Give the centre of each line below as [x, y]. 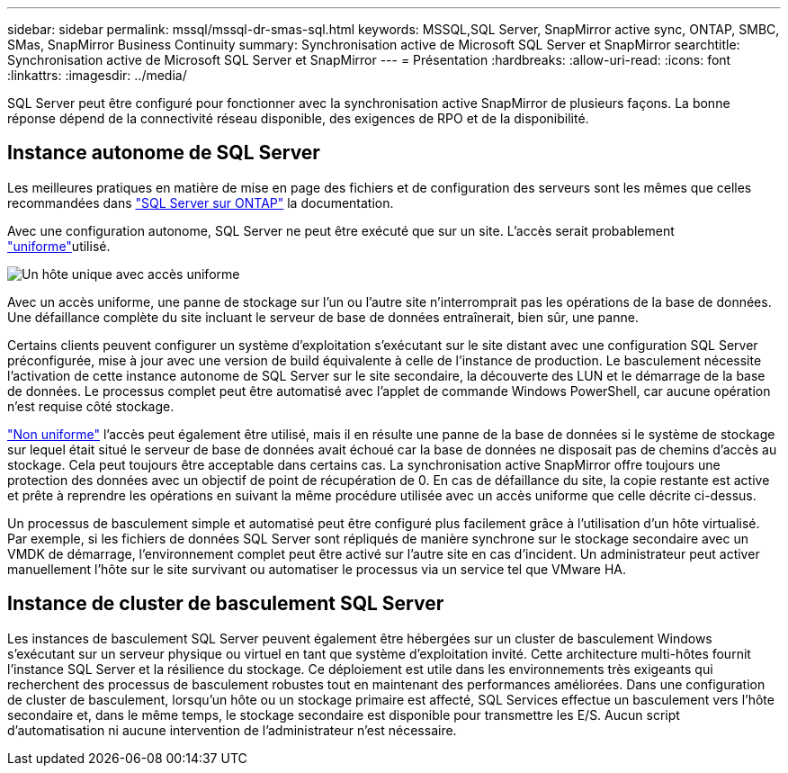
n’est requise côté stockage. [91, 406]
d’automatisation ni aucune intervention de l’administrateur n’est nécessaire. [232, 730]
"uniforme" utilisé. [59, 246]
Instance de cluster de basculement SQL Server [226, 604]
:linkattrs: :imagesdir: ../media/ [97, 75]
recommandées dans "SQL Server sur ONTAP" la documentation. [201, 202]
